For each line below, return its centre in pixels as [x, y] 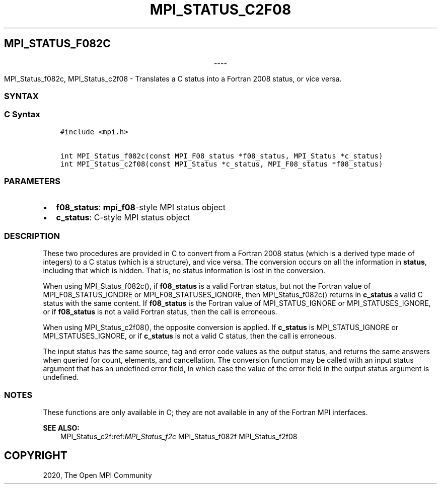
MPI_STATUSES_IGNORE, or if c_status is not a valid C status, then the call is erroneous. [190, 336]
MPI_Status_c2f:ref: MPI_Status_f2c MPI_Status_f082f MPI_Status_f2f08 [179, 436]
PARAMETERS [32, 181]
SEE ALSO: [61, 428]
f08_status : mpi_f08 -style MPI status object [141, 208]
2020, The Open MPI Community [97, 475]
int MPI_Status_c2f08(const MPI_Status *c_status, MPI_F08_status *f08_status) [222, 164]
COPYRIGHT [36, 456]
